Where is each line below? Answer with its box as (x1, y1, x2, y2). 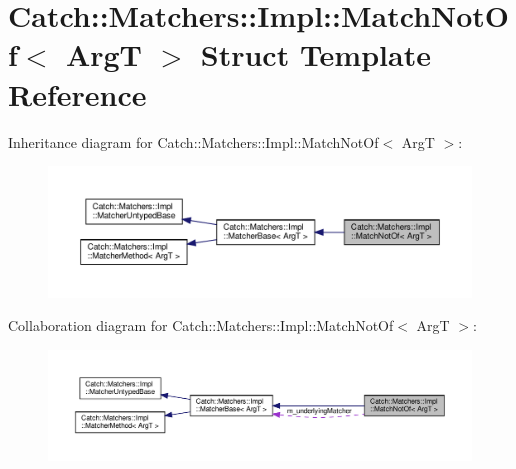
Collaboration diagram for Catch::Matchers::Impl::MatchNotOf (8, 315, 394, 336)
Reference (8, 73, 147, 114)
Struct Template (200, 34, 431, 75)
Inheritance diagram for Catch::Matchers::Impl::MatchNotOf (8, 131, 379, 152)
